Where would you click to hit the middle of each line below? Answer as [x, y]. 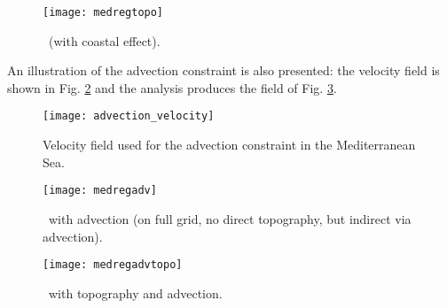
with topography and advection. [135, 293]
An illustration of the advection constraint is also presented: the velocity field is [223, 70]
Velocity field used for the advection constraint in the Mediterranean [229, 145]
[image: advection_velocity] [129, 116]
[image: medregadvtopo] [113, 265]
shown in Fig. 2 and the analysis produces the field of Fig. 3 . [172, 87]
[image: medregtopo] [103, 12]
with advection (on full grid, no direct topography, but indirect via [230, 218]
